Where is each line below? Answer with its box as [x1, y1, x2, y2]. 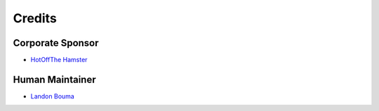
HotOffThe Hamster [30, 56, 88, 64]
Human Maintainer [13, 73, 96, 85]
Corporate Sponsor [13, 37, 99, 49]
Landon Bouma [30, 91, 75, 101]
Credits [13, 10, 58, 26]
